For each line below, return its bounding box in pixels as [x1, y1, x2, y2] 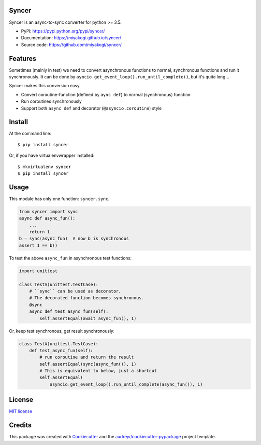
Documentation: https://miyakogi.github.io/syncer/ [21, 35, 122, 41]
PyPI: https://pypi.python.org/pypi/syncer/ [21, 28, 105, 34]
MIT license [9, 408, 32, 414]
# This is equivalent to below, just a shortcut [39, 368, 157, 374]
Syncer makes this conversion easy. [9, 83, 81, 89]
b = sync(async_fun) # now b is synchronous [19, 236, 129, 242]
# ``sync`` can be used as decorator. [29, 289, 121, 294]
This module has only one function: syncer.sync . [9, 196, 110, 201]
